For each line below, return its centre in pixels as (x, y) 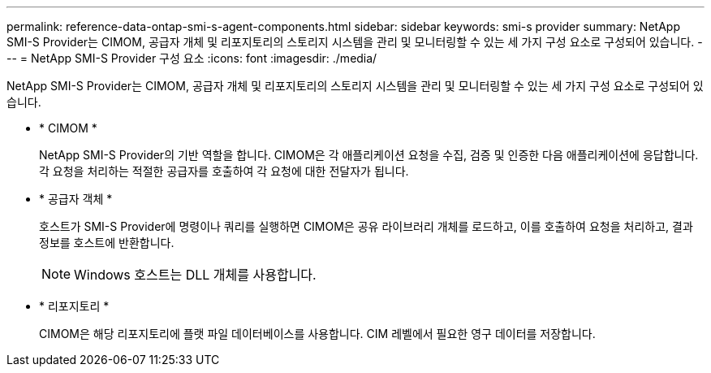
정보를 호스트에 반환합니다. (107, 243)
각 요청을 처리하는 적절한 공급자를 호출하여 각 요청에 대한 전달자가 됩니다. (224, 171)
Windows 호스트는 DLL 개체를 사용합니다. (195, 275)
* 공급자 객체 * (76, 199)
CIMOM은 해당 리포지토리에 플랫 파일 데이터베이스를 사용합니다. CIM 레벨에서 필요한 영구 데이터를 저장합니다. (317, 334)
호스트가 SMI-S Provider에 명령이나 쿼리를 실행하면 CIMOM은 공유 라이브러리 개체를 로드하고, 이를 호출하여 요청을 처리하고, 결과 (366, 226)
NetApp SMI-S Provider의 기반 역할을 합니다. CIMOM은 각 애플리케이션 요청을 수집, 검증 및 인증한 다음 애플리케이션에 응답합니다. (369, 155)
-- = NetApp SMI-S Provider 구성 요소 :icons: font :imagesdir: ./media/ (192, 58)
